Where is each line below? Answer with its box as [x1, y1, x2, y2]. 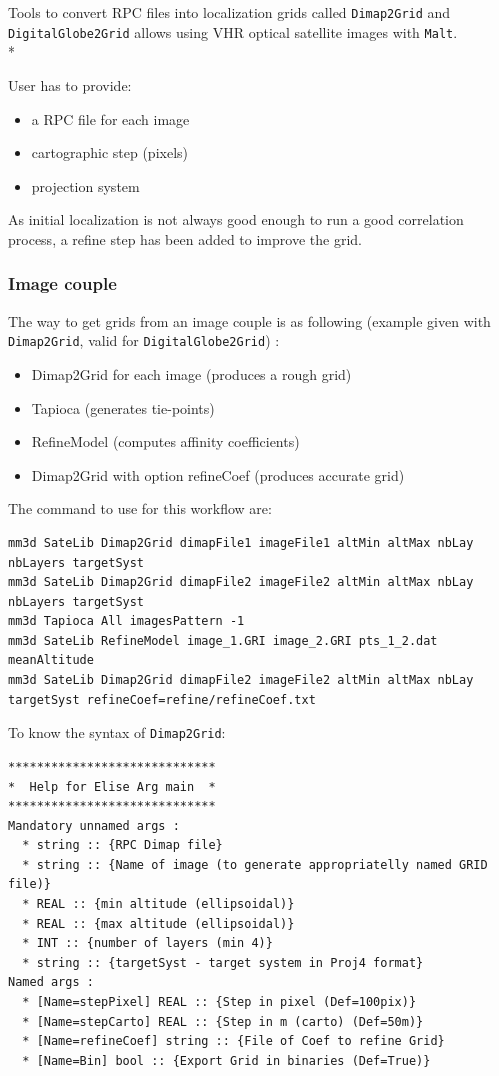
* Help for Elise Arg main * [8, 779, 216, 794]
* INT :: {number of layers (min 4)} [22, 936, 273, 951]
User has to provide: [8, 74, 132, 95]
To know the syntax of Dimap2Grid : [8, 722, 226, 743]
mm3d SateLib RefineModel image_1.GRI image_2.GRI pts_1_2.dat [8, 633, 438, 648]
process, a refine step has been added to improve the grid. [8, 228, 362, 249]
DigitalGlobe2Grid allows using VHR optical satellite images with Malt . [8, 21, 458, 42]
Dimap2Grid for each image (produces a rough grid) [31, 363, 352, 384]
